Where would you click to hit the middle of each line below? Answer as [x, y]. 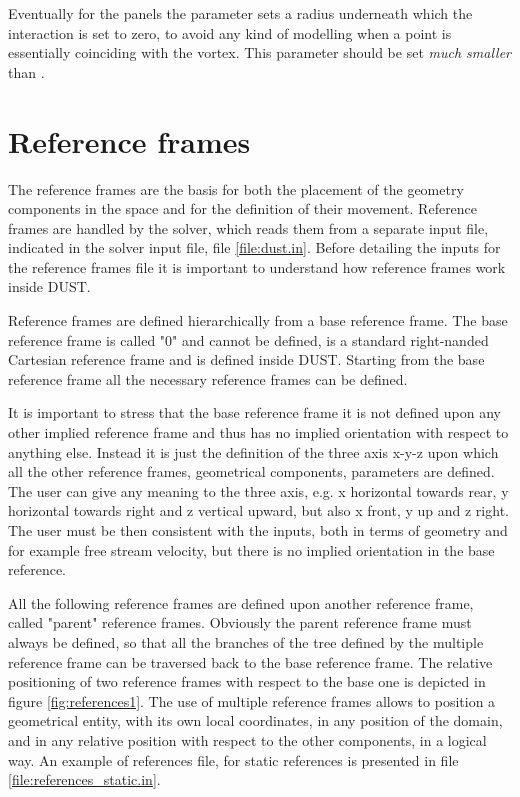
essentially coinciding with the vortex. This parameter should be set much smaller [260, 52]
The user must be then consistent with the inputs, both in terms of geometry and [258, 530]
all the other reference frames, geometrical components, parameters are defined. [251, 471]
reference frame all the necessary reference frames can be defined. [208, 378]
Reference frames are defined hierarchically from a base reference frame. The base [258, 320]
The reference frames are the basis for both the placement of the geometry [236, 188]
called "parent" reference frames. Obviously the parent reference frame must [240, 622]
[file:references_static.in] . [84, 779]
